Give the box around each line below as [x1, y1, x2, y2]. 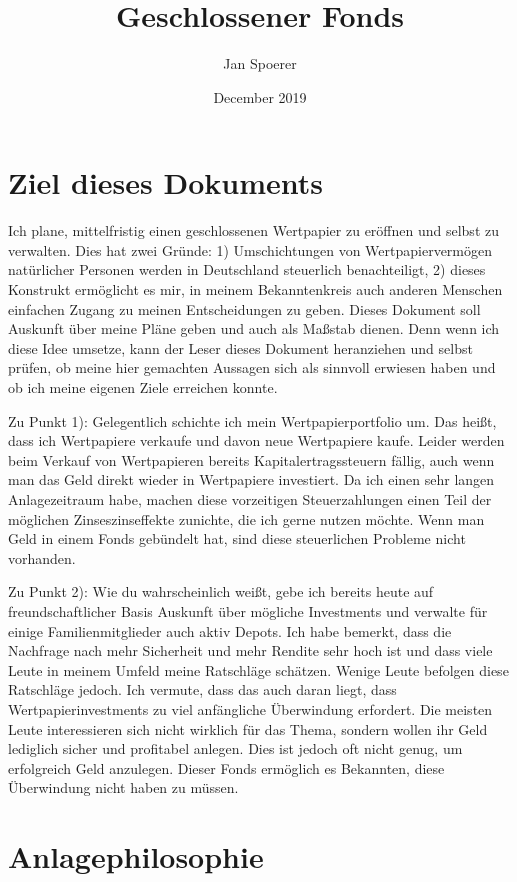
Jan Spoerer [223, 53, 297, 74]
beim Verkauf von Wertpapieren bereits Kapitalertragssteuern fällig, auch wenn [8, 449, 495, 470]
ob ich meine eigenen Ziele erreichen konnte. [8, 377, 278, 397]
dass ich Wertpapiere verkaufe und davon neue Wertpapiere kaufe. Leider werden [8, 430, 505, 451]
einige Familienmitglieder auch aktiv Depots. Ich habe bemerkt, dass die [8, 620, 452, 641]
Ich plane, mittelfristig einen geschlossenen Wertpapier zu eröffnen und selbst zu [8, 220, 499, 241]
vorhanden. [8, 547, 76, 568]
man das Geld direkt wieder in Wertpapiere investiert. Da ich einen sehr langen [8, 469, 495, 490]
